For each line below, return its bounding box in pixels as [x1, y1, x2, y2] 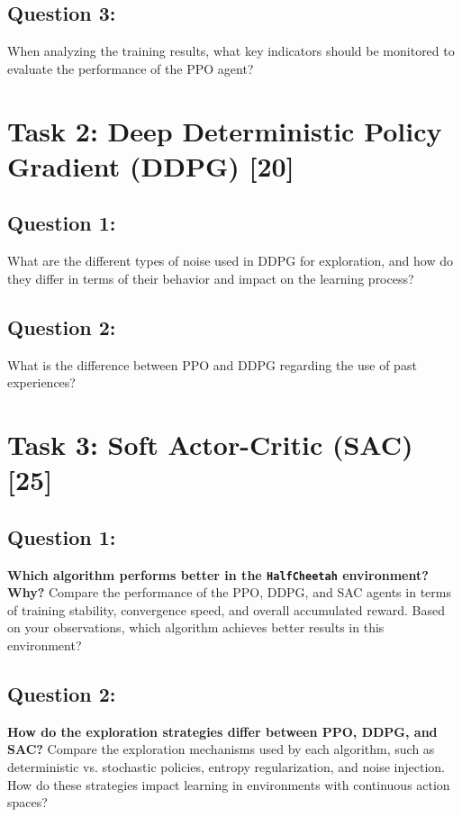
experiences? [7, 373, 76, 392]
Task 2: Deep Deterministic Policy [7, 112, 442, 149]
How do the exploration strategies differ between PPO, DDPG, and [7, 722, 438, 740]
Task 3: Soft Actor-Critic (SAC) [7, 425, 413, 462]
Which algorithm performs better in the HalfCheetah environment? [7, 565, 429, 584]
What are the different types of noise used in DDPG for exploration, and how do [7, 251, 453, 270]
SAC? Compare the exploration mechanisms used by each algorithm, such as [7, 740, 435, 758]
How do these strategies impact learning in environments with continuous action [7, 775, 450, 794]
